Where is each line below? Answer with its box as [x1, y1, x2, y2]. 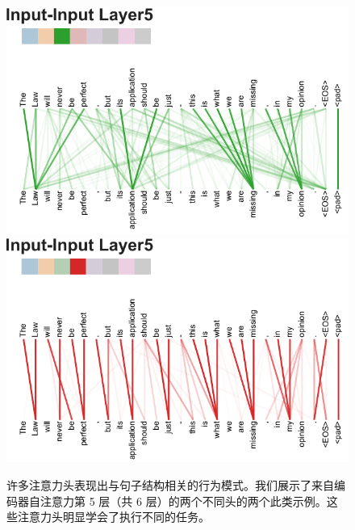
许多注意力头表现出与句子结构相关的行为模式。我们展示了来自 [6, 476, 334, 493]
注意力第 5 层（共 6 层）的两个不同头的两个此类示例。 [40, 492, 327, 509]
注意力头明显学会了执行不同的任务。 [17, 508, 210, 525]
